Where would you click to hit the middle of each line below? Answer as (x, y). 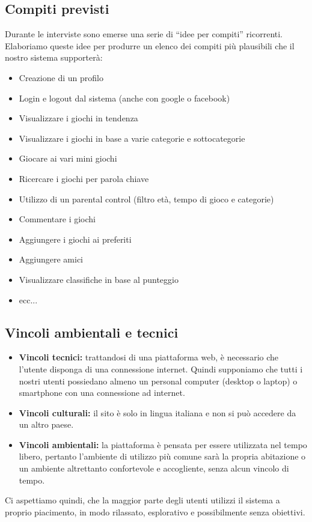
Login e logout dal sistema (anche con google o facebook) (124, 98)
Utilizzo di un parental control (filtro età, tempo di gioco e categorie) (146, 199)
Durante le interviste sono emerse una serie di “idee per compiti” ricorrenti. (144, 34)
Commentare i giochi (57, 219)
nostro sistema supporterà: (54, 57)
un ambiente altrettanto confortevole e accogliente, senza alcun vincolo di (154, 468)
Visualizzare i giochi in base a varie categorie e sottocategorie (132, 138)
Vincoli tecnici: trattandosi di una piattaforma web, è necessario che (149, 357)
